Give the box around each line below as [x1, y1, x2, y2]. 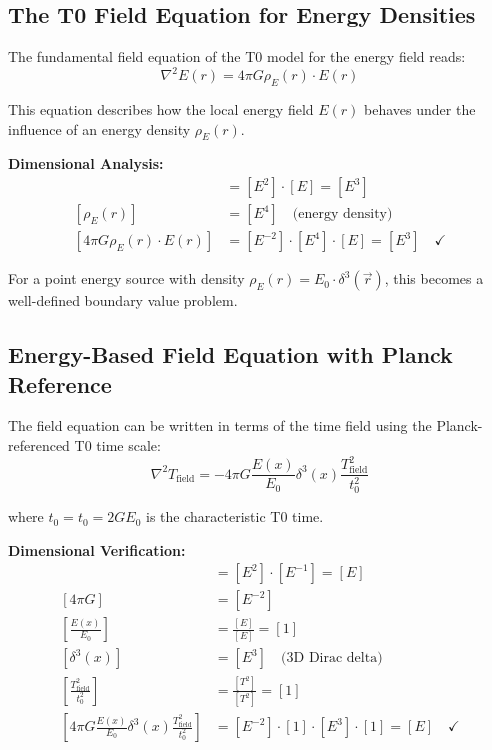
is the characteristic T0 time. [146, 506, 324, 527]
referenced [8, 434, 70, 455]
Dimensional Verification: [8, 539, 186, 560]
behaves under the [364, 99, 476, 120]
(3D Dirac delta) [281, 651, 383, 666]
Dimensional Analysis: [8, 153, 164, 174]
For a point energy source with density [8, 268, 245, 289]
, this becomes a [384, 268, 484, 289]
